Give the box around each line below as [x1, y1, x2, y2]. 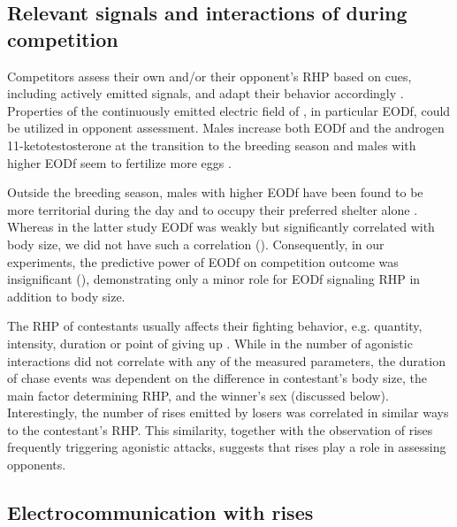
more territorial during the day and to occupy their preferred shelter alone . [7, 200, 418, 218]
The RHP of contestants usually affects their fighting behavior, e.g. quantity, [7, 317, 423, 335]
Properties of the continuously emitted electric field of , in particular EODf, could [7, 101, 451, 119]
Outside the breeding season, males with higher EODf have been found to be [7, 183, 423, 202]
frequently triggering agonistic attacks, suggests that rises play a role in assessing [7, 438, 446, 456]
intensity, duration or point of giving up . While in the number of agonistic [7, 333, 413, 352]
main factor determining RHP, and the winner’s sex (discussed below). [7, 386, 389, 404]
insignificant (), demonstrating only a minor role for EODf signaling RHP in [7, 270, 421, 288]
